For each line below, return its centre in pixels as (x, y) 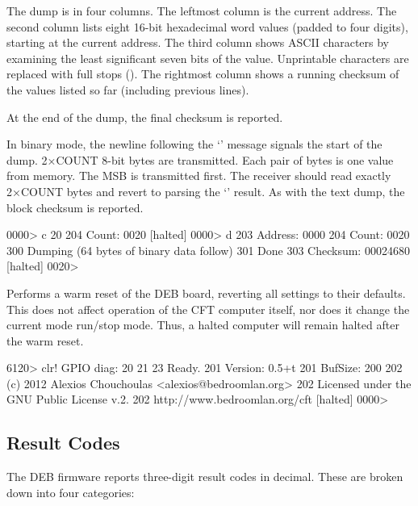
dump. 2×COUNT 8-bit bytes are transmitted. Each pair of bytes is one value (200, 159)
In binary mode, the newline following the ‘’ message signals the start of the (194, 144)
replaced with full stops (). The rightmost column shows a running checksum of (203, 74)
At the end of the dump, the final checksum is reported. (145, 117)
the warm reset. (45, 340)
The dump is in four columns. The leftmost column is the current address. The (202, 10)
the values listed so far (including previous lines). (128, 89)
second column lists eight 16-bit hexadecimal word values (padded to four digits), (207, 26)
